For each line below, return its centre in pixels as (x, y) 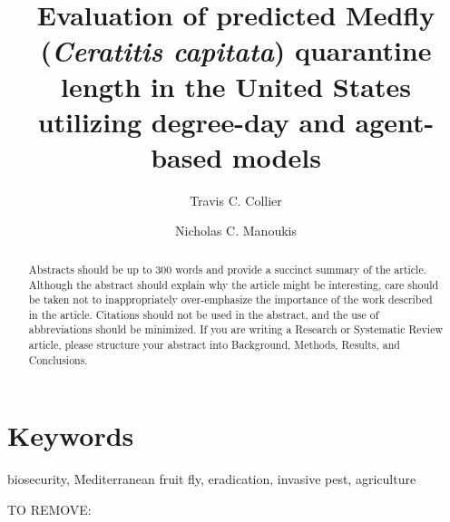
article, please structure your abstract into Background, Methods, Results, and (214, 345)
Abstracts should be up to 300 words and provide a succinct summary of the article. (227, 269)
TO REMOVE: (49, 509)
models (276, 156)
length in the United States (236, 86)
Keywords (71, 435)
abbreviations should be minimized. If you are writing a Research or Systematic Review (236, 329)
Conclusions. (58, 359)
